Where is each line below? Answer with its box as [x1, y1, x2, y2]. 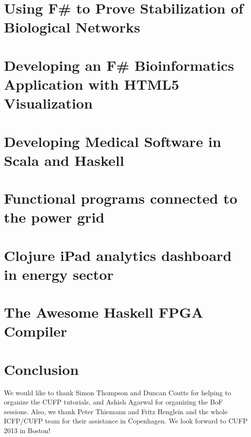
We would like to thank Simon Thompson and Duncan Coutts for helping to [4, 387, 231, 397]
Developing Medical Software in [4, 131, 221, 151]
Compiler [4, 321, 67, 341]
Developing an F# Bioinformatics [4, 55, 234, 75]
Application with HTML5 [4, 74, 180, 94]
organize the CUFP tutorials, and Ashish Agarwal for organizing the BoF [4, 397, 223, 407]
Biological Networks [4, 17, 140, 37]
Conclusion [4, 359, 79, 379]
